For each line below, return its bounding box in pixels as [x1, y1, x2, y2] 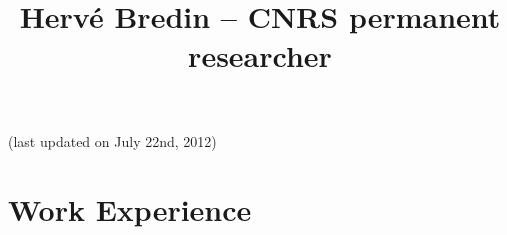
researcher [188, 35, 332, 76]
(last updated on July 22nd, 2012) [8, 130, 217, 151]
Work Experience [8, 189, 252, 230]
